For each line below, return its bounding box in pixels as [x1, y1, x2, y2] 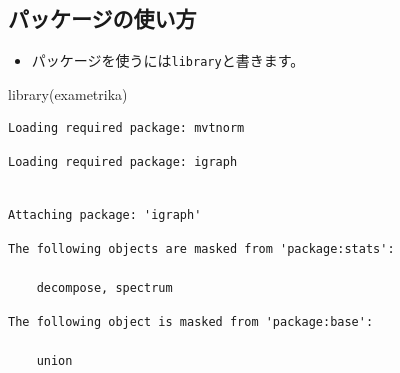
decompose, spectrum [36, 281, 173, 296]
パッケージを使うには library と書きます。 [31, 50, 305, 71]
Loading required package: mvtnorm [8, 121, 245, 136]
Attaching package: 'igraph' [8, 208, 202, 223]
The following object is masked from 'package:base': [8, 314, 374, 329]
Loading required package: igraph [8, 155, 238, 170]
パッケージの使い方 [8, 3, 197, 34]
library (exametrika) [8, 83, 128, 104]
